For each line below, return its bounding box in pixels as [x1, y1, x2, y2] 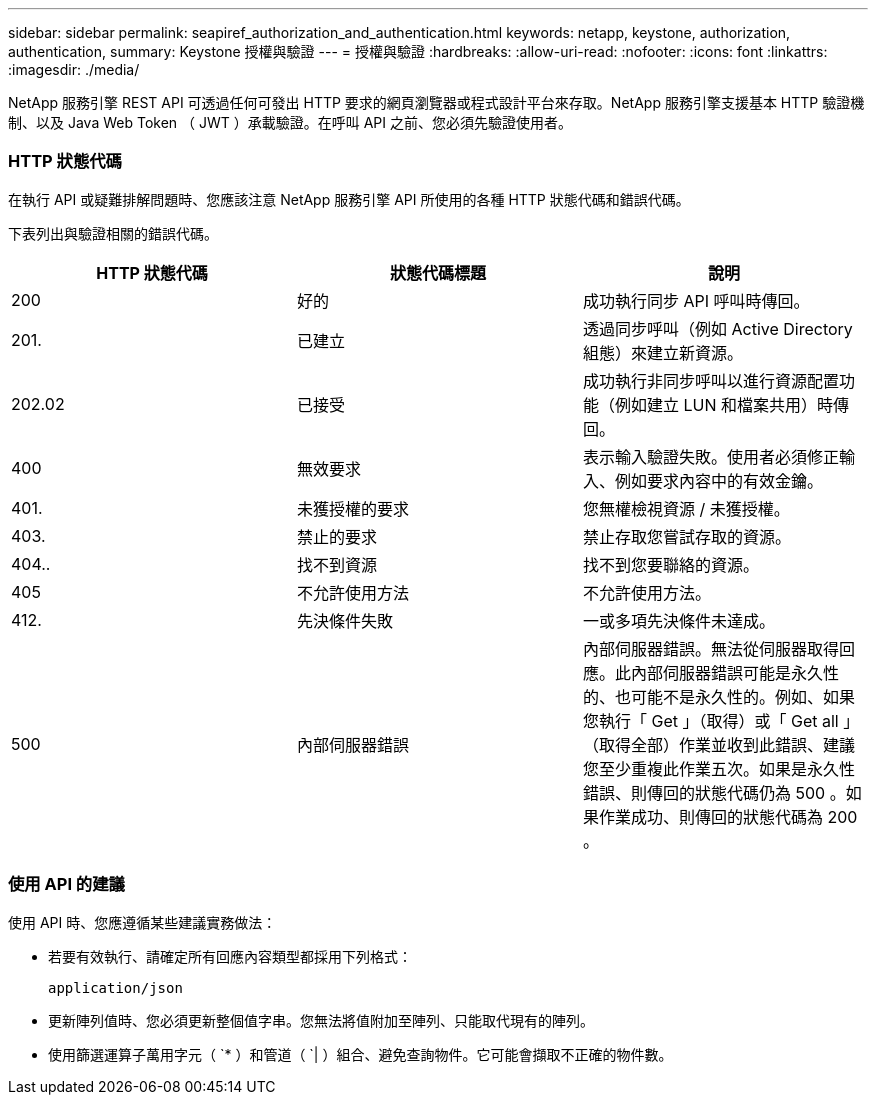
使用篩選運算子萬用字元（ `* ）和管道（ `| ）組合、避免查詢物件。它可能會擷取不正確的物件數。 [48, 1045, 673, 1063]
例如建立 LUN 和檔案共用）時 [614, 394, 833, 415]
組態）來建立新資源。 [582, 342, 743, 363]
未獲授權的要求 [296, 498, 409, 519]
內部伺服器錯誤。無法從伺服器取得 [582, 638, 839, 659]
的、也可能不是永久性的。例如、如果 [582, 686, 855, 707]
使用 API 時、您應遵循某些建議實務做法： [8, 913, 277, 931]
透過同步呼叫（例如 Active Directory [582, 318, 853, 339]
